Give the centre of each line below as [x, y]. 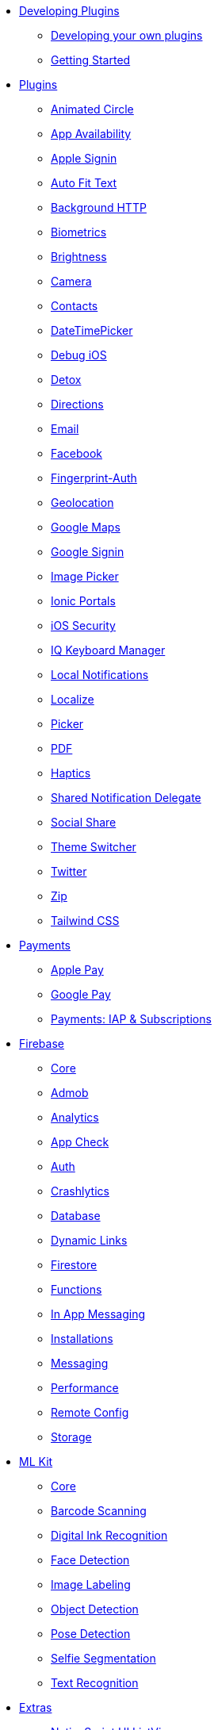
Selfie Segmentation [103, 1658]
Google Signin [88, 552]
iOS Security [83, 625]
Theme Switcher [94, 847]
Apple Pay [77, 970]
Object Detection [95, 1609]
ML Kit [36, 1461]
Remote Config [90, 1412]
